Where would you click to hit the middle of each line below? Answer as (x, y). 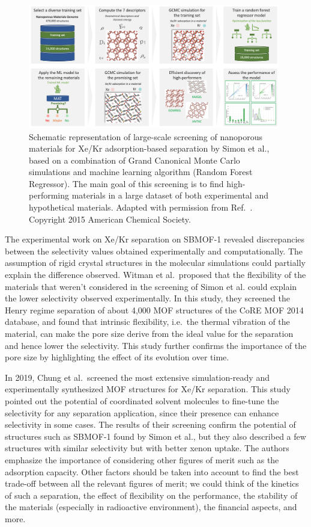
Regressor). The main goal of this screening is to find (126, 183)
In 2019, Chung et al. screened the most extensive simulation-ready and (137, 377)
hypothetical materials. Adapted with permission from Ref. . (141, 207)
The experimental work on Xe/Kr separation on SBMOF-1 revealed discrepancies (155, 239)
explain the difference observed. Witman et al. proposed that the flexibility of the (155, 275)
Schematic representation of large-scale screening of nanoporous (146, 136)
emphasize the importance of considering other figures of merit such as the (142, 459)
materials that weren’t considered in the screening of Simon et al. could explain (151, 286)
